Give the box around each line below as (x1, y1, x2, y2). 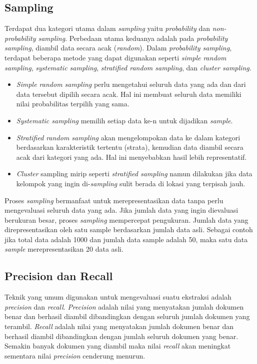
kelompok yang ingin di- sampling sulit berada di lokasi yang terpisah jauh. (16, 178, 245, 188)
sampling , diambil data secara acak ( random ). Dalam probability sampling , (4, 42, 232, 53)
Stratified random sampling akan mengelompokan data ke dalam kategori (16, 132, 240, 142)
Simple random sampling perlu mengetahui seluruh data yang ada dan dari (16, 79, 246, 89)
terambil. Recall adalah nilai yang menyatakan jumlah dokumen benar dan (4, 321, 234, 332)
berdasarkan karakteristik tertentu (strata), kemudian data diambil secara (16, 142, 243, 152)
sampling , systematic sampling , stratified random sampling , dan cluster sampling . (4, 62, 251, 72)
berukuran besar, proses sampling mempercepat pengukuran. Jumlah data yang (4, 214, 248, 225)
